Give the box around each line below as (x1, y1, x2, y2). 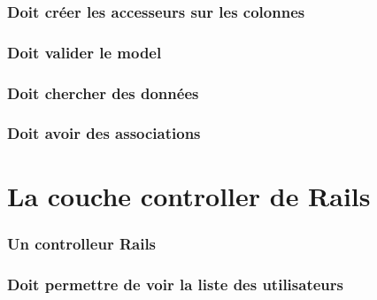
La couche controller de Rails (7, 177, 371, 213)
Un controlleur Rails (7, 232, 157, 254)
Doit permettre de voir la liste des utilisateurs (7, 273, 343, 295)
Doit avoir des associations (7, 122, 201, 144)
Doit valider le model (7, 41, 162, 63)
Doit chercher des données (7, 81, 199, 104)
